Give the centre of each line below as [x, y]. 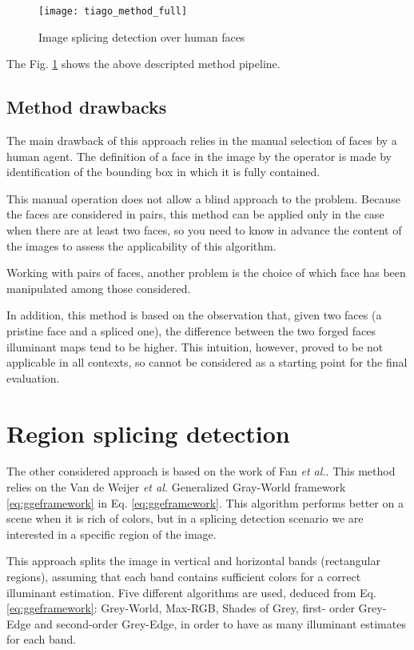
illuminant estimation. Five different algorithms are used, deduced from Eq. [191, 592]
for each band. [42, 639]
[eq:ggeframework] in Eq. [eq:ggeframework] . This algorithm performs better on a [205, 502]
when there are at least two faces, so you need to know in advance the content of [204, 230]
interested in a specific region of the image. [111, 534]
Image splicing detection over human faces [142, 36]
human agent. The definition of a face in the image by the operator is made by [199, 156]
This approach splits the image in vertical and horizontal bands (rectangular [193, 561]
